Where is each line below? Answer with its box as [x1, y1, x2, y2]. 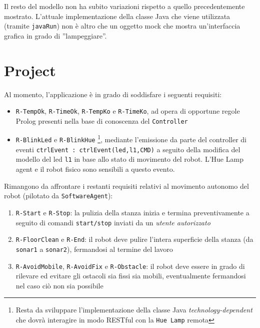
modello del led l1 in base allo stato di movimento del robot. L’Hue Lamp [15, 154, 243, 164]
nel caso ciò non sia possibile [15, 280, 103, 290]
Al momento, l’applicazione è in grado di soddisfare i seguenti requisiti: [4, 89, 222, 99]
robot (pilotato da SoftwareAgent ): [4, 190, 113, 201]
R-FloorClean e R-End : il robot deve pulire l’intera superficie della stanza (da [15, 234, 253, 244]
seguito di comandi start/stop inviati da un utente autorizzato [15, 217, 210, 227]
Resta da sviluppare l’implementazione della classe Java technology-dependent [15, 304, 252, 315]
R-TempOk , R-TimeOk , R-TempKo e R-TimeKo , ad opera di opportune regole [15, 106, 240, 116]
